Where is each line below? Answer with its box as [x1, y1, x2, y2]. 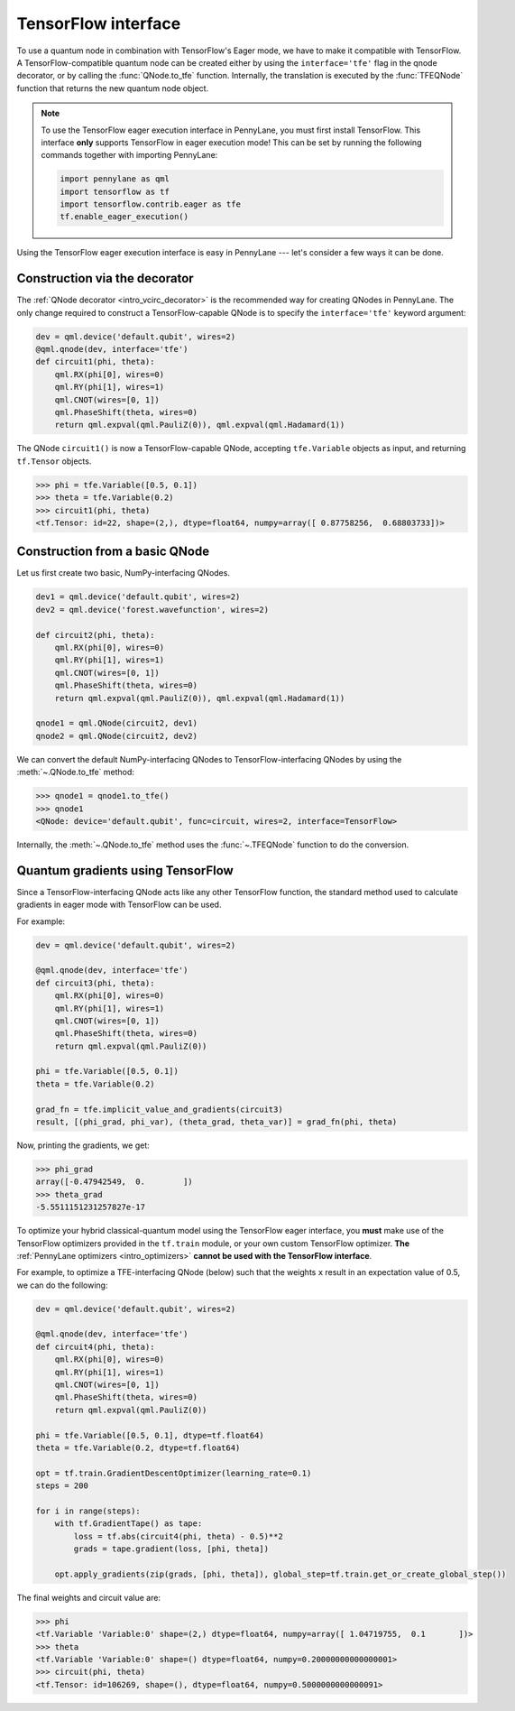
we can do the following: [16, 1280, 108, 1290]
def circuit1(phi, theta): [35, 356, 155, 367]
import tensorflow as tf [60, 186, 170, 197]
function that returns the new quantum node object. [16, 82, 209, 94]
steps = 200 [35, 1481, 89, 1491]
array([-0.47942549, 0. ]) [35, 1177, 193, 1187]
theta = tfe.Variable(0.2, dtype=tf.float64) [35, 1442, 241, 1453]
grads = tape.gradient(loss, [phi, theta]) [73, 1544, 270, 1554]
